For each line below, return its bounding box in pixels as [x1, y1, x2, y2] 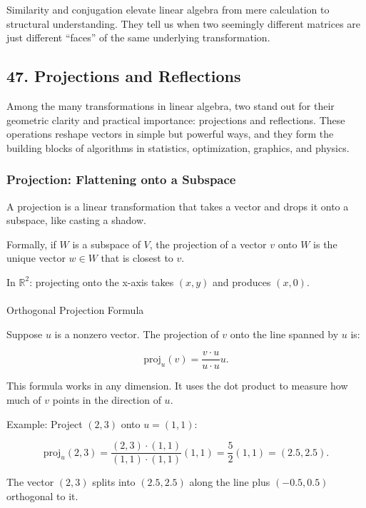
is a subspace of [72, 236, 141, 251]
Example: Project [6, 416, 83, 431]
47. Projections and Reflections [6, 65, 241, 87]
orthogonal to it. [6, 488, 78, 503]
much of [6, 392, 41, 407]
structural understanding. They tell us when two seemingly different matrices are [6, 16, 361, 31]
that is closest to [101, 250, 173, 265]
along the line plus [189, 474, 270, 489]
